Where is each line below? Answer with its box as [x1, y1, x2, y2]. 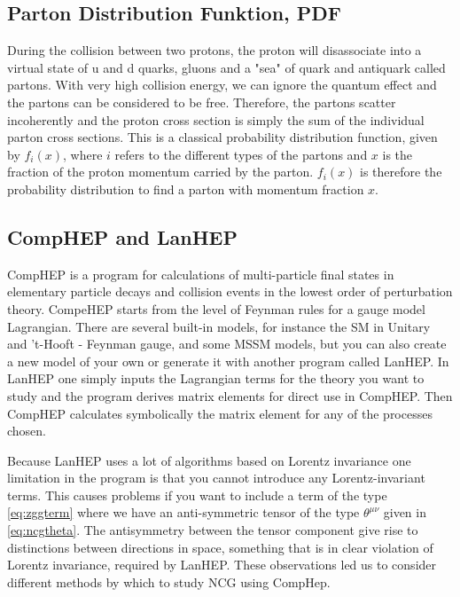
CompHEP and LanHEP [7, 223, 238, 250]
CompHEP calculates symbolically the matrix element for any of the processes [7, 404, 433, 422]
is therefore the [360, 162, 442, 181]
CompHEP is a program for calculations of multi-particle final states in [7, 264, 394, 283]
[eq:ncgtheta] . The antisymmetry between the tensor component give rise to [7, 521, 418, 539]
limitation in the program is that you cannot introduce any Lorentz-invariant [7, 468, 425, 487]
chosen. [7, 421, 47, 440]
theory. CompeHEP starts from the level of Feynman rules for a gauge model [7, 299, 425, 318]
